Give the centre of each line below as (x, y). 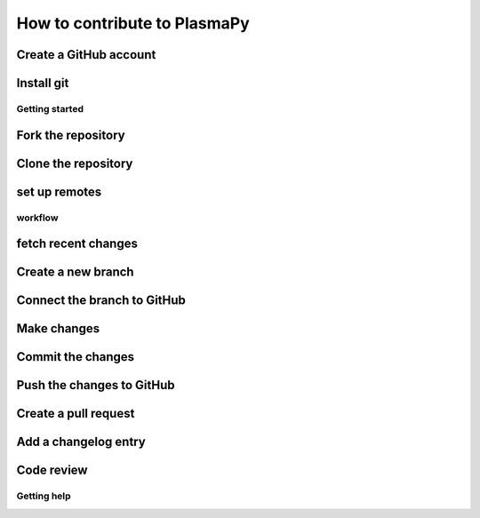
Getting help (44, 496)
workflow (37, 218)
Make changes (58, 329)
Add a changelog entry (81, 442)
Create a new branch (75, 272)
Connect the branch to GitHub (101, 301)
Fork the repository (71, 135)
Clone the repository (75, 163)
